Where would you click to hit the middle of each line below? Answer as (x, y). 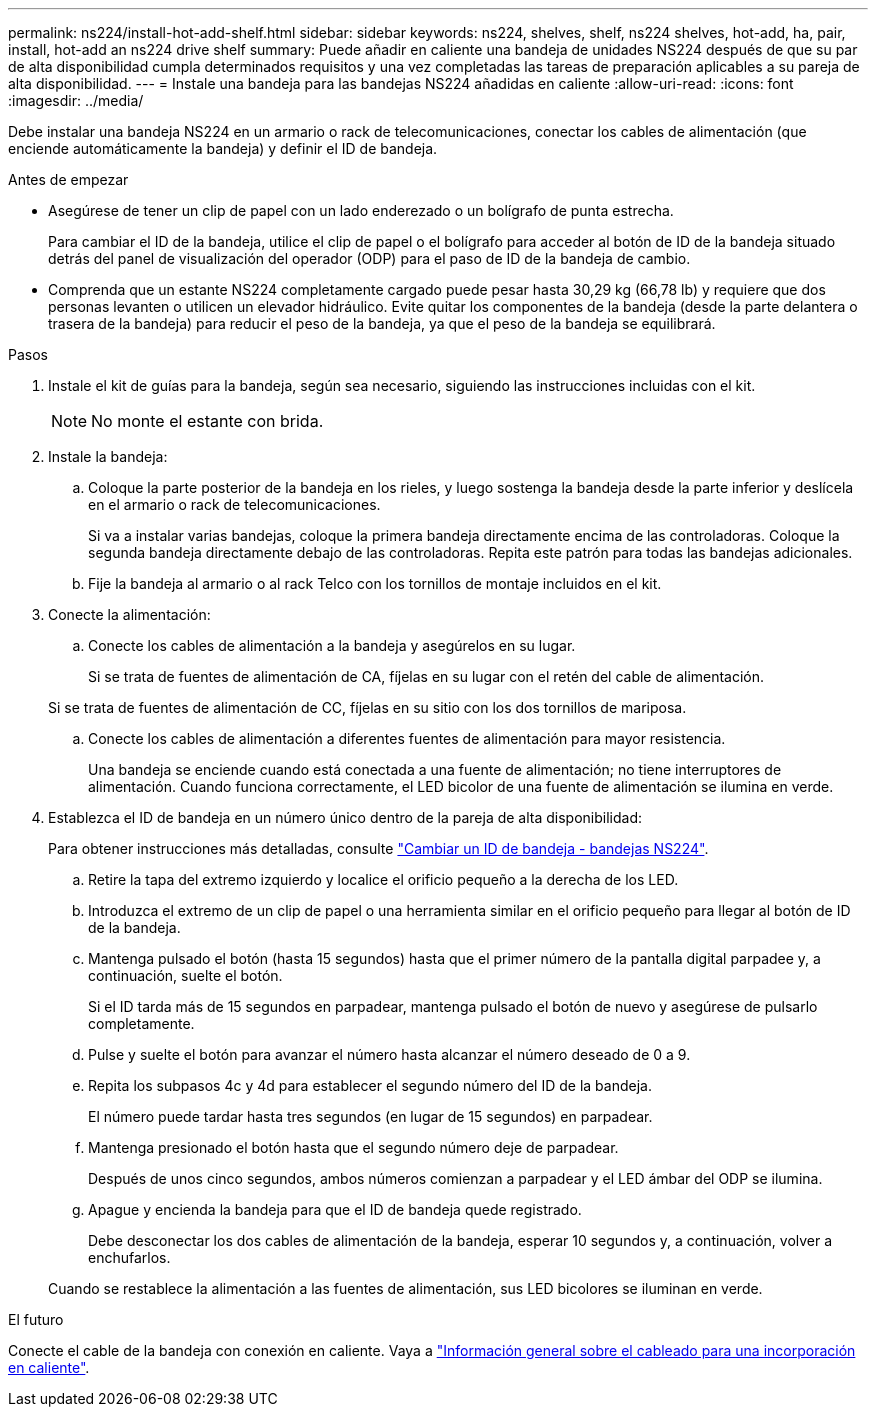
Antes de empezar (68, 179)
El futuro (36, 1319)
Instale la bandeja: (108, 456)
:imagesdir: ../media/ (76, 100)
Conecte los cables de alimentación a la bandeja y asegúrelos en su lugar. (332, 645)
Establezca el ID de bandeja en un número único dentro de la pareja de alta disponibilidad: (345, 817)
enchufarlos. (129, 1257)
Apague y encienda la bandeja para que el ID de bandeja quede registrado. (335, 1209)
